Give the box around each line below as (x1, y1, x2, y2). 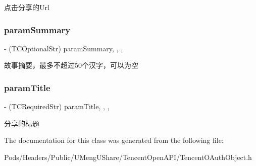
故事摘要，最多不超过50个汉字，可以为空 (4, 60, 138, 70)
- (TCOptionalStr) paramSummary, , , (4, 43, 123, 53)
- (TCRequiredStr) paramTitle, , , (4, 101, 110, 112)
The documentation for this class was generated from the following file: (4, 135, 224, 145)
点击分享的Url (4, 2, 49, 12)
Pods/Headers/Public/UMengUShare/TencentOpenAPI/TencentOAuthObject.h (4, 152, 252, 162)
